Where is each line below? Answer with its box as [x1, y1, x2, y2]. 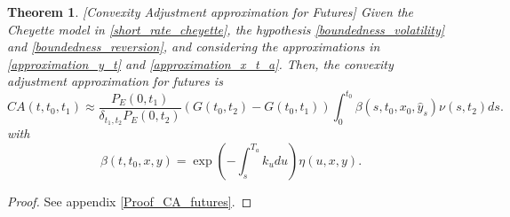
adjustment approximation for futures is [7, 72, 223, 90]
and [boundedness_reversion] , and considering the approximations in [7, 37, 380, 56]
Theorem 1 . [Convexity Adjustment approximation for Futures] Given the [7, 3, 414, 20]
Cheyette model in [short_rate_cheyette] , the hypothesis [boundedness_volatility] [7, 19, 445, 38]
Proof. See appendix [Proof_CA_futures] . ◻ [7, 191, 252, 210]
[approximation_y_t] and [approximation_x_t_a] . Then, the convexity [7, 54, 394, 73]
